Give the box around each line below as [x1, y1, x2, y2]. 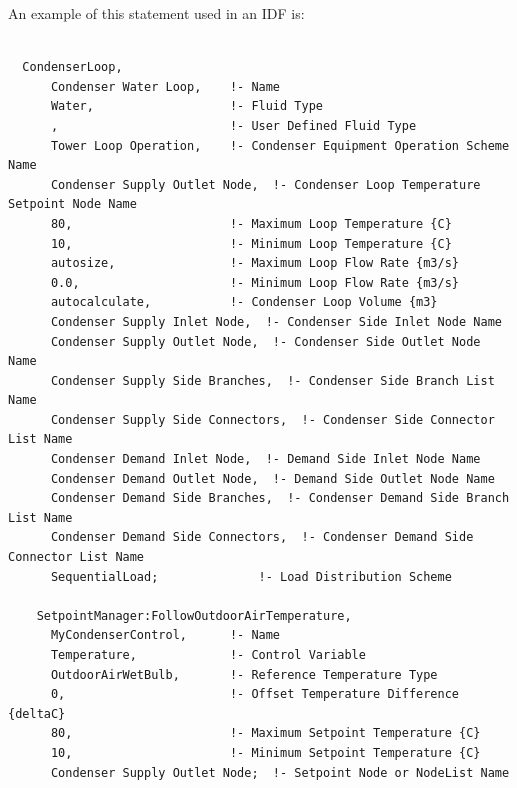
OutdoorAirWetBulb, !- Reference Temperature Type [50, 667, 438, 682]
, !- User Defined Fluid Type [50, 118, 417, 133]
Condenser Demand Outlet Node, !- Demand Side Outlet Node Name [50, 471, 495, 486]
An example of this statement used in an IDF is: [8, 3, 305, 23]
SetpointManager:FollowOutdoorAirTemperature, [36, 608, 352, 623]
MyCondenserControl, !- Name [50, 628, 281, 643]
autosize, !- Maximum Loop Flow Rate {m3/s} [50, 256, 460, 271]
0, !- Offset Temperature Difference [50, 687, 460, 702]
